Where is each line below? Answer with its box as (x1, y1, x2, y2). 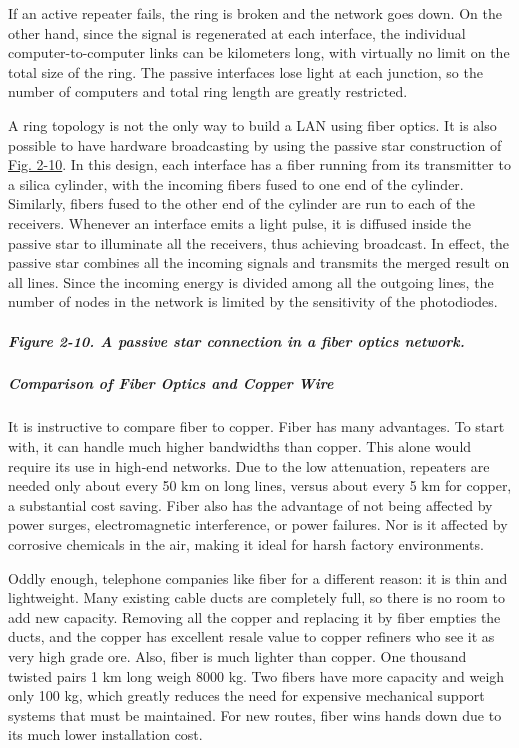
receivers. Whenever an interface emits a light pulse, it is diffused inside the (8, 212, 471, 233)
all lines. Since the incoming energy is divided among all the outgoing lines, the (8, 271, 494, 292)
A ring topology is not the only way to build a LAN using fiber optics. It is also (8, 114, 497, 135)
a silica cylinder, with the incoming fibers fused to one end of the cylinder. (8, 173, 464, 194)
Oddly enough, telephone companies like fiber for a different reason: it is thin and (8, 567, 508, 588)
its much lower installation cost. (8, 724, 203, 745)
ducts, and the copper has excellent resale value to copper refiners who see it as (8, 626, 495, 647)
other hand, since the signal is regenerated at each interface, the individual (8, 22, 466, 43)
